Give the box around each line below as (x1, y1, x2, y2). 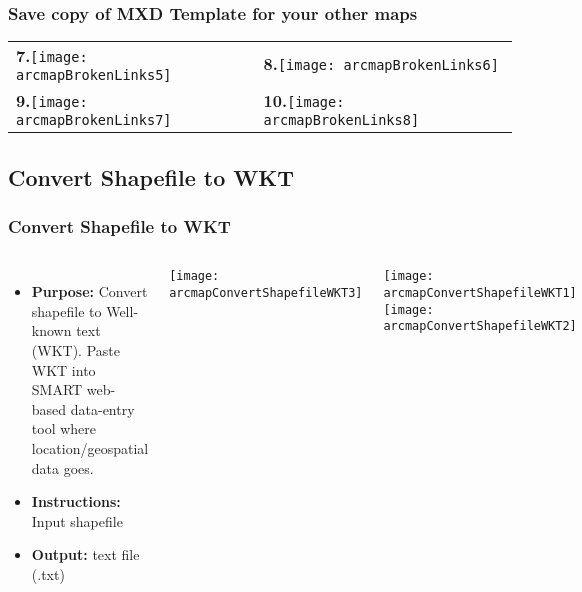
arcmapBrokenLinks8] (263, 112, 420, 129)
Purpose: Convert (31, 281, 148, 302)
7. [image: (16, 44, 88, 68)
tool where (31, 418, 97, 439)
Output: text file (31, 544, 140, 565)
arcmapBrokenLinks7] (16, 112, 172, 129)
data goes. (31, 457, 94, 478)
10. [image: (263, 89, 345, 113)
